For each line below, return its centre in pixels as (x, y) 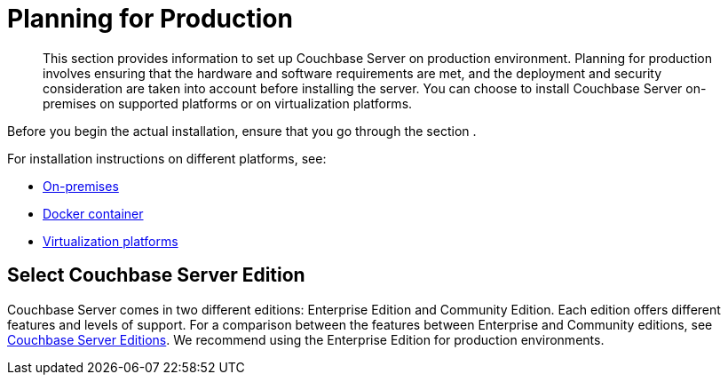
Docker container (93, 213)
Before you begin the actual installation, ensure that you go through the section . (242, 131)
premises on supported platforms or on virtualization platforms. (228, 103)
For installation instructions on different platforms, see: (167, 158)
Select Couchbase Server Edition (156, 275)
